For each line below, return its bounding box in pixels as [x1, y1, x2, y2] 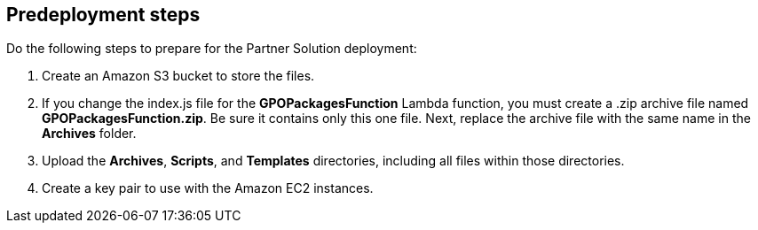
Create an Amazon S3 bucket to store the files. [42, 68, 315, 84]
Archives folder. [42, 126, 137, 142]
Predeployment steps [6, 4, 201, 26]
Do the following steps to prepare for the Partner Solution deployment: [6, 41, 417, 57]
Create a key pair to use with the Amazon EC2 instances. [42, 180, 374, 196]
